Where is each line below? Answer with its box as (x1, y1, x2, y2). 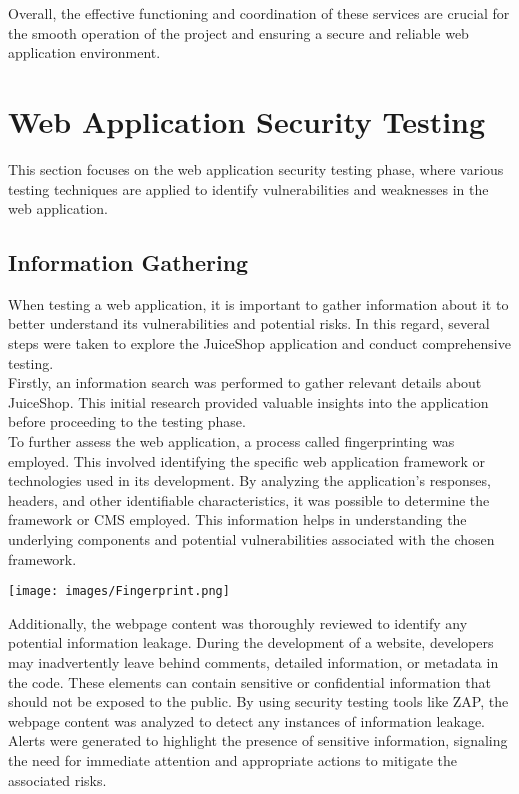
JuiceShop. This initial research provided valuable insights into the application (8, 391, 489, 412)
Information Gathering (8, 247, 249, 278)
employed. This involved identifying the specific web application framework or (8, 450, 486, 471)
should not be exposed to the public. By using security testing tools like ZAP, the (8, 691, 509, 712)
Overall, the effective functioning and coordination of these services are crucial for (8, 3, 510, 23)
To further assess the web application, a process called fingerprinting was (8, 431, 455, 452)
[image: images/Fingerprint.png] (8, 584, 230, 599)
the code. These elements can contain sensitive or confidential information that (8, 671, 491, 692)
